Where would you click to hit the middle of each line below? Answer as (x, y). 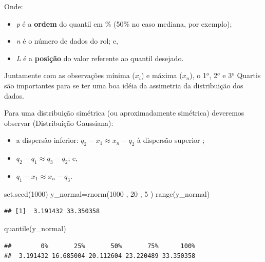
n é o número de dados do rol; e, (67, 41)
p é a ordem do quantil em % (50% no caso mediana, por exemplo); (124, 23)
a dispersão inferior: (47, 140)
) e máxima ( (162, 75)
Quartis (249, 75)
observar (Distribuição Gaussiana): (59, 123)
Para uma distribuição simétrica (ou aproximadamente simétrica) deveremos (124, 113)
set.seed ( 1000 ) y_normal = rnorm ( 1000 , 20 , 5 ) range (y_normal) (107, 193)
